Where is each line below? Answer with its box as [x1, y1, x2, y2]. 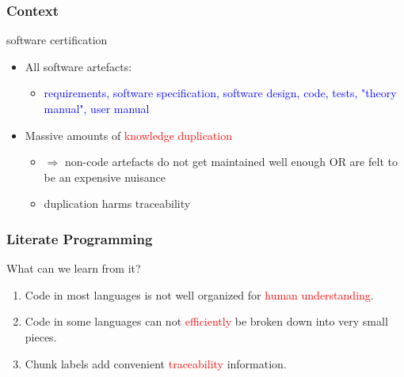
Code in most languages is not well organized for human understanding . [25, 286, 374, 303]
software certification [6, 32, 108, 48]
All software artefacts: [25, 58, 132, 74]
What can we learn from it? [6, 260, 141, 277]
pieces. [25, 328, 57, 345]
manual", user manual [44, 100, 150, 116]
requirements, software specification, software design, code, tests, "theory [44, 85, 397, 101]
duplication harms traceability [44, 195, 191, 212]
